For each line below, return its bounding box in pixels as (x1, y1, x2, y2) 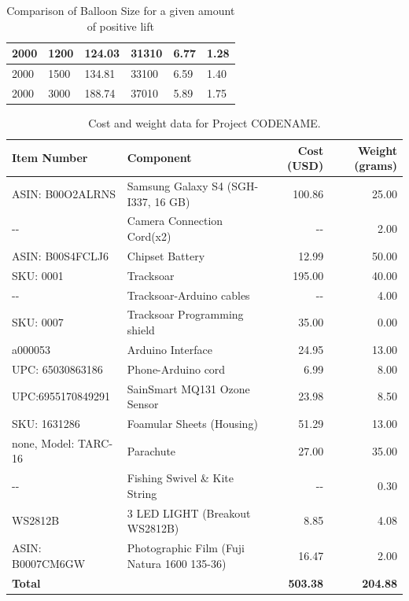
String (127, 485, 157, 501)
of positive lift (87, 17, 154, 34)
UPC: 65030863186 (12, 360, 103, 377)
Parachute (127, 442, 176, 459)
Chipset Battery (127, 247, 205, 264)
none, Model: (12, 434, 75, 451)
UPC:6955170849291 (12, 388, 111, 404)
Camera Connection (127, 212, 223, 229)
